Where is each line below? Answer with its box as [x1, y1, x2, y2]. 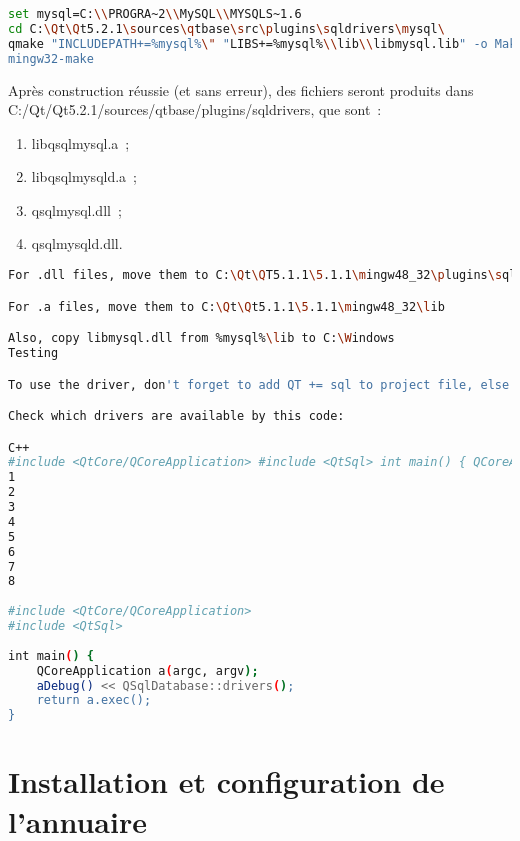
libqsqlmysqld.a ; [31, 166, 137, 187]
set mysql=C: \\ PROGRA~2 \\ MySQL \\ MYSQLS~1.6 [8, 7, 302, 21]
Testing [8, 346, 59, 360]
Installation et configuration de [8, 761, 445, 802]
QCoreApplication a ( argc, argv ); [36, 663, 259, 678]
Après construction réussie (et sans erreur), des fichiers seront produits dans [8, 79, 474, 100]
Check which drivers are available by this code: [8, 409, 345, 424]
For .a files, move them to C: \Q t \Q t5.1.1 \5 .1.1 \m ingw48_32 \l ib [8, 299, 445, 314]
